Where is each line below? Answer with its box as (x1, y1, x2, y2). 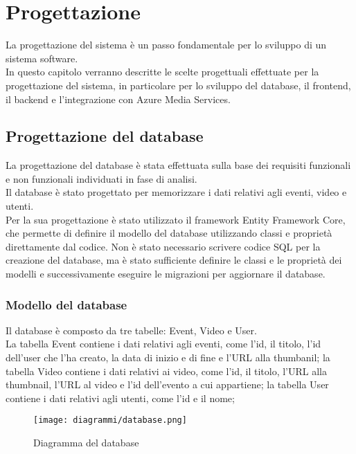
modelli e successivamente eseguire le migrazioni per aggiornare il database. (6, 266, 326, 281)
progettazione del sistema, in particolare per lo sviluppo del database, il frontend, (6, 78, 351, 92)
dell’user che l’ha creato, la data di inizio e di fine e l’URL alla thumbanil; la (6, 350, 330, 365)
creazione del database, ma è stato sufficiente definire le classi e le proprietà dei (6, 253, 342, 267)
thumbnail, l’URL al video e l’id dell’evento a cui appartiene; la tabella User (6, 377, 329, 392)
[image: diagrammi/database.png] (33, 415, 187, 426)
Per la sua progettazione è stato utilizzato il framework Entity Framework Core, (6, 212, 346, 226)
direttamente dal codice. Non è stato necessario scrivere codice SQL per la (6, 239, 321, 253)
